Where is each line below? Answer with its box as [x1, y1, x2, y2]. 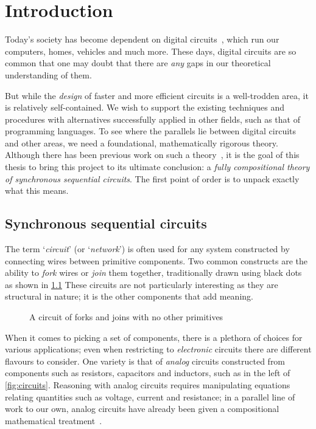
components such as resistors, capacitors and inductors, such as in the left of [5, 366, 290, 379]
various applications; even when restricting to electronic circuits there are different [5, 343, 312, 355]
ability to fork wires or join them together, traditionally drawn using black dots [5, 266, 302, 279]
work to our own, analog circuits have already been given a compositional [5, 402, 279, 415]
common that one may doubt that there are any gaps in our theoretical [5, 57, 271, 69]
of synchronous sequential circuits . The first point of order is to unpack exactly [5, 172, 300, 185]
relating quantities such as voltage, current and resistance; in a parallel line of [5, 390, 295, 403]
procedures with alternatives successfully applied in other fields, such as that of [5, 112, 300, 125]
